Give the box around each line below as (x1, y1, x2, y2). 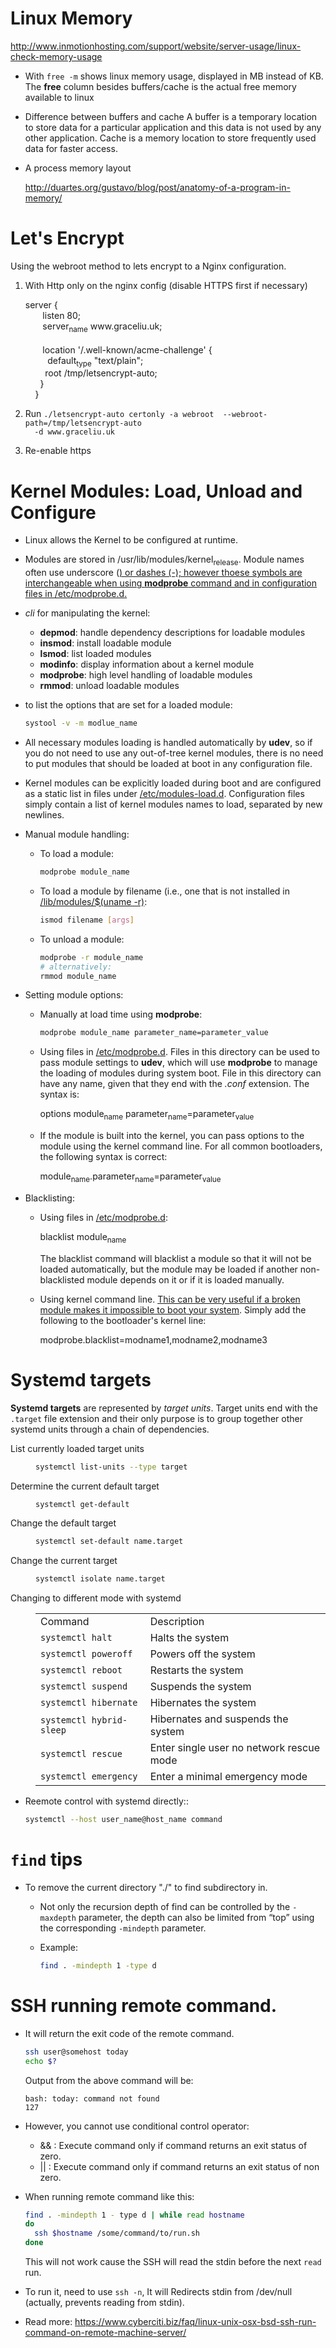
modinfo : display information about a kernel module (39, 658, 255, 671)
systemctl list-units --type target (35, 1462, 188, 1472)
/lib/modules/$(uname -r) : (39, 895, 148, 907)
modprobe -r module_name (39, 952, 144, 962)
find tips (10, 1848, 83, 1871)
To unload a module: (39, 933, 125, 945)
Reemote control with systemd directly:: (24, 1795, 189, 1807)
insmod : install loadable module (39, 637, 172, 649)
